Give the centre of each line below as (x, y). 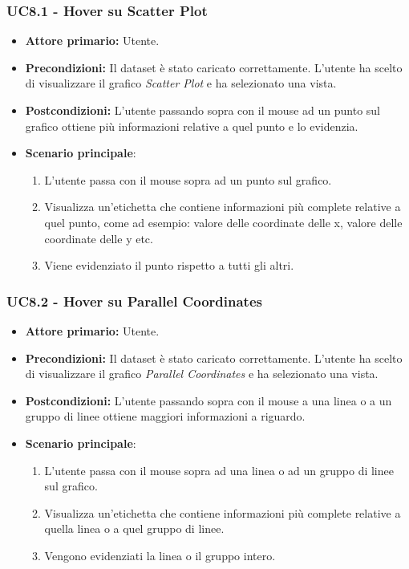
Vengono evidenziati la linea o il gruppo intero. (160, 555)
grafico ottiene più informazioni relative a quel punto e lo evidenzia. (192, 126)
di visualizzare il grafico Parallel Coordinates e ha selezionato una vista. (202, 374)
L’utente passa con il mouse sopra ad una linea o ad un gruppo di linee (219, 470)
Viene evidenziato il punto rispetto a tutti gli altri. (169, 265)
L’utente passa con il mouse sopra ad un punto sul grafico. (188, 179)
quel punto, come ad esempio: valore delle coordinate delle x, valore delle (223, 222)
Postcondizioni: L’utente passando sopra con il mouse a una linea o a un (209, 400)
